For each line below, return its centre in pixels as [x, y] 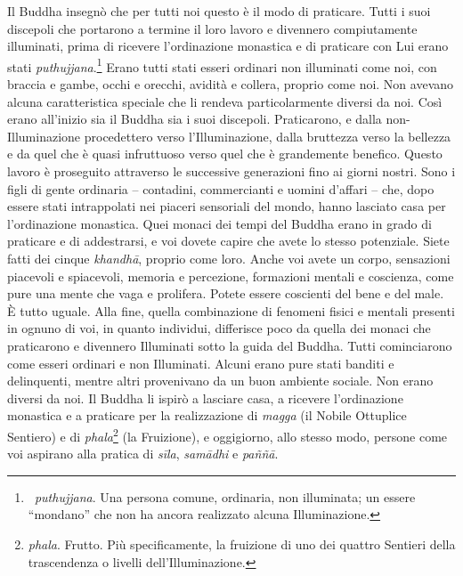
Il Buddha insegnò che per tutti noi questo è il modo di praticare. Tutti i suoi [219, 11]
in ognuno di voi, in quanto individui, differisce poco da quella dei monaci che [219, 328]
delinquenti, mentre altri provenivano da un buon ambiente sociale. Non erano [220, 381]
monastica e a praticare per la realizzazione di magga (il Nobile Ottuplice [207, 415]
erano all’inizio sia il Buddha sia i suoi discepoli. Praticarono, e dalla [195, 119]
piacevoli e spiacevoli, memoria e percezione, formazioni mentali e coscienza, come [231, 276]
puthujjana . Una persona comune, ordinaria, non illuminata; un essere [225, 496]
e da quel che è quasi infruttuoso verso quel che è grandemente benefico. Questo [225, 154]
